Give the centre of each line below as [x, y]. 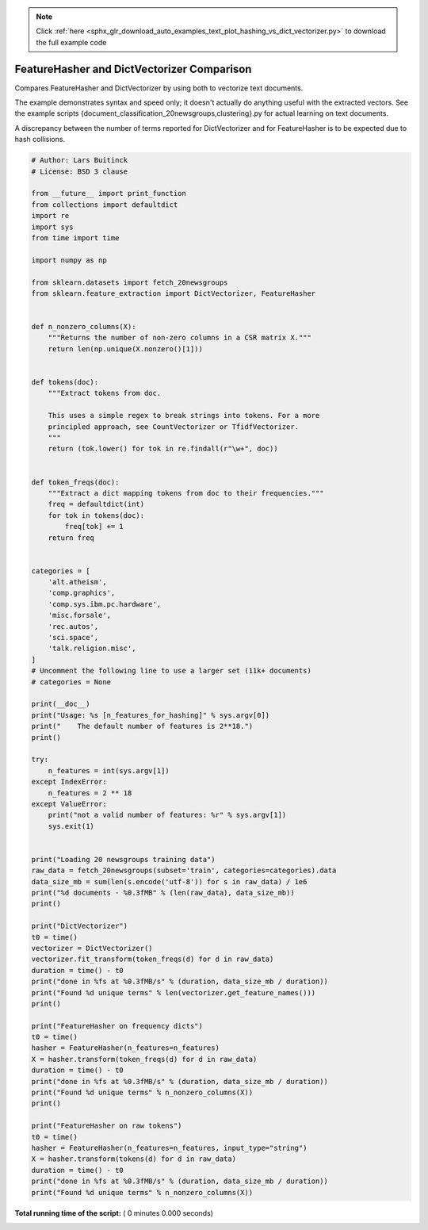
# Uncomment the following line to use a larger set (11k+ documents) [172, 671]
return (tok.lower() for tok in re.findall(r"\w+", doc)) [163, 449]
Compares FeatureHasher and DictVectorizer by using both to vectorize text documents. [159, 88]
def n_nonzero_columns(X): [84, 327]
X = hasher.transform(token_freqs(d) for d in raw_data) [144, 1059]
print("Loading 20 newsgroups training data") [123, 859]
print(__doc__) [61, 704]
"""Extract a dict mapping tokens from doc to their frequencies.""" [186, 493]
